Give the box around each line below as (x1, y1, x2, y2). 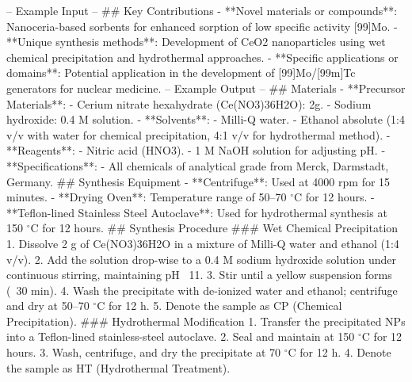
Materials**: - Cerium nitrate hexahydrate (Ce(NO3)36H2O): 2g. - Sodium (6, 95, 372, 112)
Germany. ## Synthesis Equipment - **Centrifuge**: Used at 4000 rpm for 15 (6, 173, 391, 189)
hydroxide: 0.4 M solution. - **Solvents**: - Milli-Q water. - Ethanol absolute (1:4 (6, 111, 405, 128)
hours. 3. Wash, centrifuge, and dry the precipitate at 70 (6, 344, 281, 361)
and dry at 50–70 (6, 297, 90, 314)
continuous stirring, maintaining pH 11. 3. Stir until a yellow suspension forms (6, 266, 392, 283)
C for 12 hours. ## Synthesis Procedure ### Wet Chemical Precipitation (30, 220, 399, 236)
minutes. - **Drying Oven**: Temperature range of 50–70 (6, 189, 287, 205)
